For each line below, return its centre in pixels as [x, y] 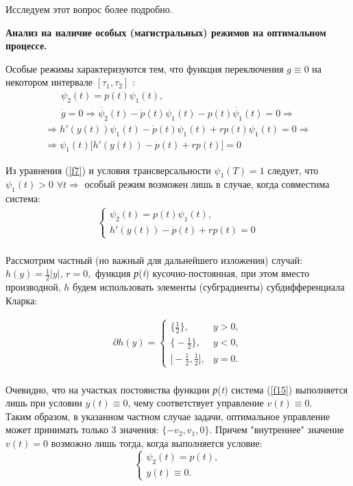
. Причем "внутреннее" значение [277, 429]
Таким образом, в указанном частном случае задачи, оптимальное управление [168, 416]
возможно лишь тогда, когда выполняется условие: [157, 442]
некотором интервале [49, 82]
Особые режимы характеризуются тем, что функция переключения [145, 68]
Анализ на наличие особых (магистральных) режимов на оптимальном [166, 32]
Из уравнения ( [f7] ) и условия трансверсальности [108, 170]
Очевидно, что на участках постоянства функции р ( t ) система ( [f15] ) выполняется [177, 389]
